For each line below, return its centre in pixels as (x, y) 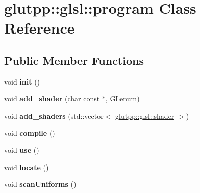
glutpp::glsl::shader (145, 115)
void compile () (30, 133)
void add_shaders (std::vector (54, 115)
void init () (22, 81)
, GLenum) (122, 99)
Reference (40, 28)
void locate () (27, 167)
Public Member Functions (74, 60)
